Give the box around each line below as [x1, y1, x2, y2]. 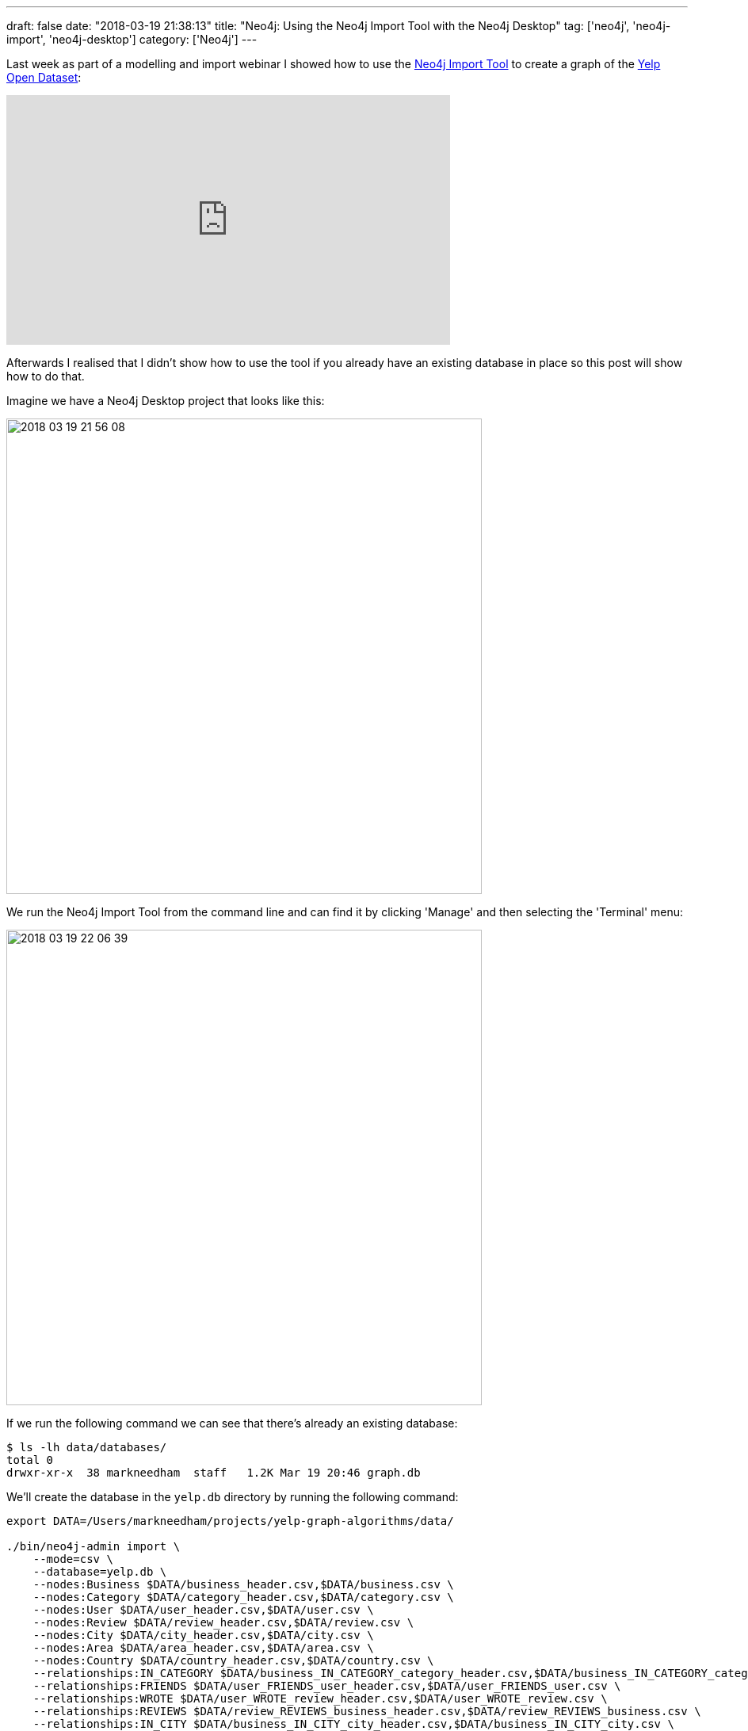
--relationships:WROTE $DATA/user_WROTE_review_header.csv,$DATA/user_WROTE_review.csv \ [32, 1692, 608, 1705]
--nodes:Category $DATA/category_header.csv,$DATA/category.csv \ [32, 1591, 454, 1603]
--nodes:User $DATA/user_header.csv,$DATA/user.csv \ [32, 1603, 374, 1616]
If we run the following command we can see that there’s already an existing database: [6, 1416, 458, 1430]
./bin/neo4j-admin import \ [6, 1540, 181, 1553]
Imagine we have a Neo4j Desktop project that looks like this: [6, 394, 325, 407]
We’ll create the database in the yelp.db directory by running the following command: [6, 1490, 459, 1504]
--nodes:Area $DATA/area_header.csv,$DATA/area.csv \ [32, 1641, 374, 1654]
